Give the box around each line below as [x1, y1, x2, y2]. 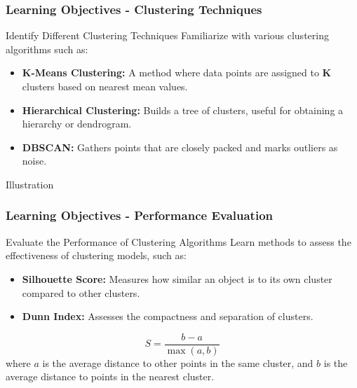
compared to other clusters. [22, 285, 140, 300]
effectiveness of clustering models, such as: [6, 248, 187, 263]
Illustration [6, 176, 54, 191]
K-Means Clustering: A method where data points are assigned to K [22, 65, 332, 80]
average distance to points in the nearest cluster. [6, 369, 215, 384]
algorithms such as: [6, 41, 88, 56]
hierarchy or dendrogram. [22, 116, 132, 131]
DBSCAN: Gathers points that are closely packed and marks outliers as [22, 139, 338, 154]
